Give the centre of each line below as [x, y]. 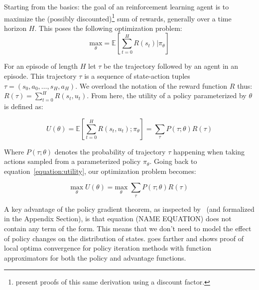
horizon [15, 28]
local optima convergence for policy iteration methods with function [108, 248]
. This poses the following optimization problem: [108, 28]
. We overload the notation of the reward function [151, 85]
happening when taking [209, 151]
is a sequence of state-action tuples [137, 76]
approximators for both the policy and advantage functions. [95, 257]
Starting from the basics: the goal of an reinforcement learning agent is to [117, 6]
